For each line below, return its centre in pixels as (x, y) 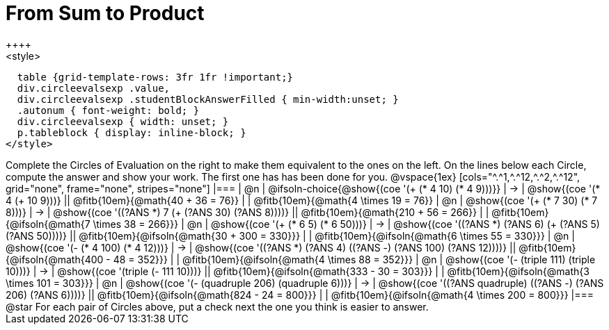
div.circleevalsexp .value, (94, 88)
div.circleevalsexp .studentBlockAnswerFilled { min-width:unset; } (208, 99)
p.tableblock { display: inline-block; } (132, 132)
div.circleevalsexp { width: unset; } (123, 121)
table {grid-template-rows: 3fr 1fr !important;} (155, 77)
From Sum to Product (105, 13)
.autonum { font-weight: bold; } (108, 110)
